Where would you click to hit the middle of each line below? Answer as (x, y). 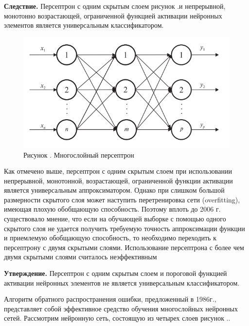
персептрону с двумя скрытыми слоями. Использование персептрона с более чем (124, 247)
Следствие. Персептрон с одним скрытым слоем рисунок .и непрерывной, (115, 6)
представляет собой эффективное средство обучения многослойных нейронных (121, 308)
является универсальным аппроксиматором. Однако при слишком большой (114, 190)
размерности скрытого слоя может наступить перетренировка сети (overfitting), (122, 199)
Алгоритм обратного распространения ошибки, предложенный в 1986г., (110, 299)
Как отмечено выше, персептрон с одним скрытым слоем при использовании (118, 171)
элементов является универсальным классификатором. (84, 25)
